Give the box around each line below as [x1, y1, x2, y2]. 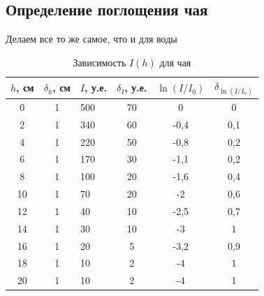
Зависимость [73, 54, 126, 69]
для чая [159, 54, 191, 69]
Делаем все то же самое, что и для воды [6, 31, 177, 46]
